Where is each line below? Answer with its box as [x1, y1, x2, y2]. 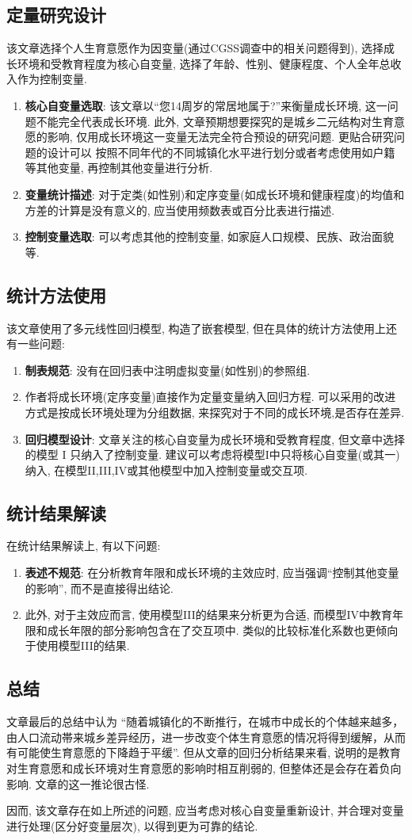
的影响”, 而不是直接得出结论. [25, 579, 174, 596]
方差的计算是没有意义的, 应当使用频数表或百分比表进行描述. [25, 201, 335, 218]
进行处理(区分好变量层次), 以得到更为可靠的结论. [6, 817, 258, 834]
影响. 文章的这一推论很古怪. [6, 775, 150, 792]
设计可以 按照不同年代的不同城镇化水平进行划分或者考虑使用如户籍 [47, 143, 395, 160]
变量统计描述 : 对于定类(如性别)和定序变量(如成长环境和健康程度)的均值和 [25, 185, 405, 202]
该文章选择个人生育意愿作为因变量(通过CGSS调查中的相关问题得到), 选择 [6, 40, 384, 56]
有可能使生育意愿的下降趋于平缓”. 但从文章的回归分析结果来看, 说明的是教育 [6, 744, 401, 761]
